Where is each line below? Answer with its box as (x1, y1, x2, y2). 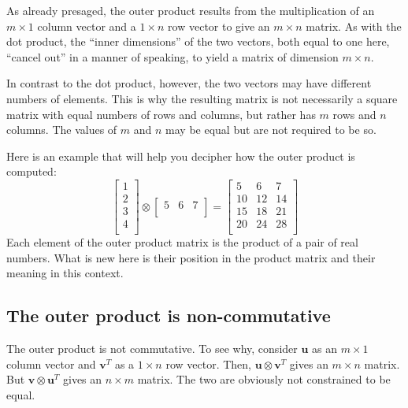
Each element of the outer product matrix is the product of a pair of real (6, 234, 358, 250)
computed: (6, 163, 57, 180)
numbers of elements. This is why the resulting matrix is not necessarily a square (6, 90, 398, 106)
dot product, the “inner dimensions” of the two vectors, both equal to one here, (6, 33, 390, 50)
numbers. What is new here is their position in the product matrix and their (6, 249, 376, 265)
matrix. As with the (306, 17, 402, 34)
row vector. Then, (165, 355, 251, 372)
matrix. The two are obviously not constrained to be (137, 371, 391, 388)
